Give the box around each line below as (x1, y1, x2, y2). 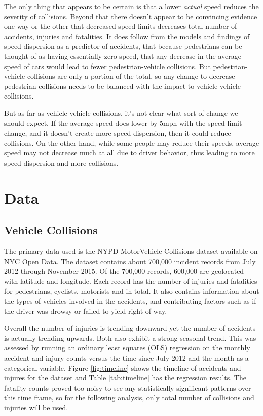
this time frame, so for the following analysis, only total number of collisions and (4, 392, 254, 403)
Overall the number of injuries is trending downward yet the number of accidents (4, 323, 256, 333)
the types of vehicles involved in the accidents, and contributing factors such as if (4, 296, 256, 306)
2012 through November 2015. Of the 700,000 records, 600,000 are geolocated (4, 266, 244, 276)
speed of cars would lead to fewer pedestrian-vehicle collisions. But (4, 60, 211, 71)
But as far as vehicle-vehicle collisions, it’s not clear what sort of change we (4, 107, 238, 118)
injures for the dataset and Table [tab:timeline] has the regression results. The (4, 372, 246, 383)
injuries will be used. (4, 402, 68, 412)
